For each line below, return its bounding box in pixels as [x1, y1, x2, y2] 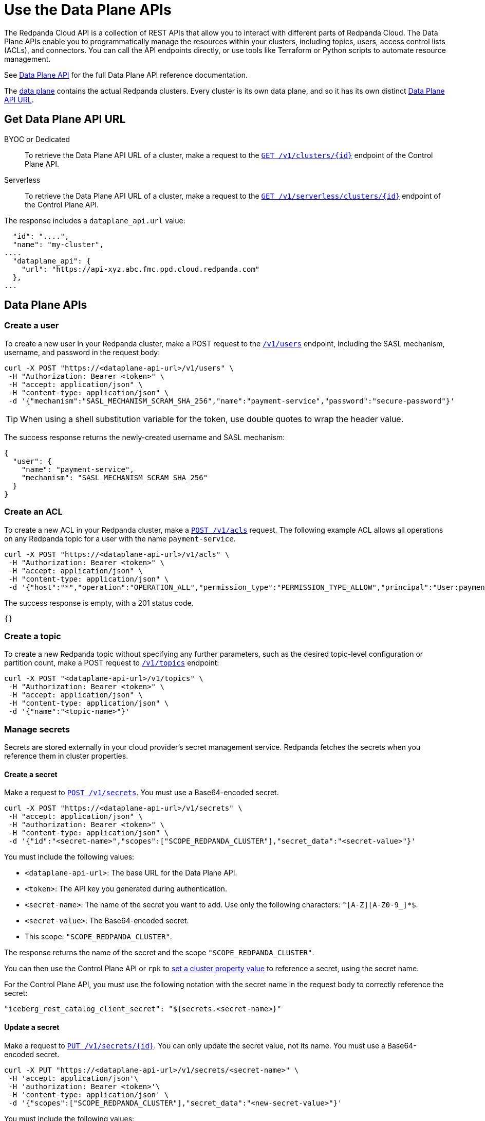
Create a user [4, 320, 59, 331]
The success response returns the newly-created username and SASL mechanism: [4, 432, 285, 442]
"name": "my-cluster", [12, 240, 104, 249]
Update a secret [4, 1022, 60, 1031]
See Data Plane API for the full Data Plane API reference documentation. [4, 70, 248, 79]
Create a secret [4, 769, 58, 779]
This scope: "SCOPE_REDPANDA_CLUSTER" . [25, 932, 172, 941]
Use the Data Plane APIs [4, 1, 172, 19]
